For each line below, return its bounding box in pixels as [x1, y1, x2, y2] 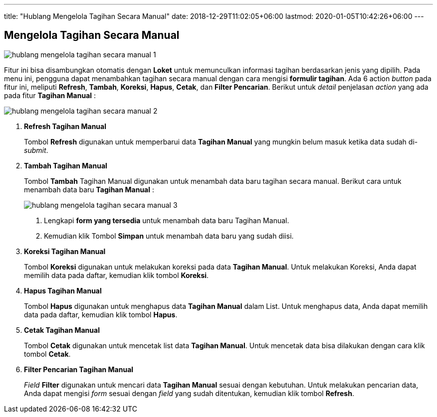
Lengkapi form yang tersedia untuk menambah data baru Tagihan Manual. [44, 216, 289, 225]
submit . [24, 145, 48, 154]
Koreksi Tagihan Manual [24, 247, 106, 256]
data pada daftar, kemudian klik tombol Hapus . [24, 310, 178, 319]
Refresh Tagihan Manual [24, 122, 106, 131]
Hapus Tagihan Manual [24, 286, 102, 295]
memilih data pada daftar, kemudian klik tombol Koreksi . [24, 271, 209, 279]
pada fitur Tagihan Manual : [4, 91, 96, 100]
